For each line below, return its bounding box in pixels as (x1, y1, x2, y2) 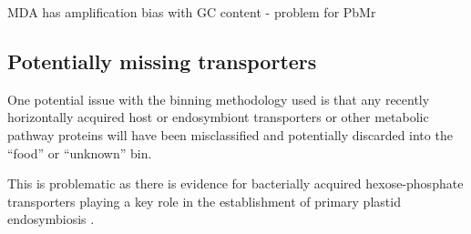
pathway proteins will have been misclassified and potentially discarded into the (7, 125, 453, 144)
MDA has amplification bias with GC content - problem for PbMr (7, 3, 376, 21)
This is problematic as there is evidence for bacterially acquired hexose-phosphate (7, 174, 464, 193)
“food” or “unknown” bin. (7, 143, 152, 162)
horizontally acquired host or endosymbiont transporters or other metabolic (7, 107, 429, 127)
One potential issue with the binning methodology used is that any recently (7, 89, 430, 108)
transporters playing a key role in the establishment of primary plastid (7, 191, 401, 210)
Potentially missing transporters (7, 46, 317, 75)
